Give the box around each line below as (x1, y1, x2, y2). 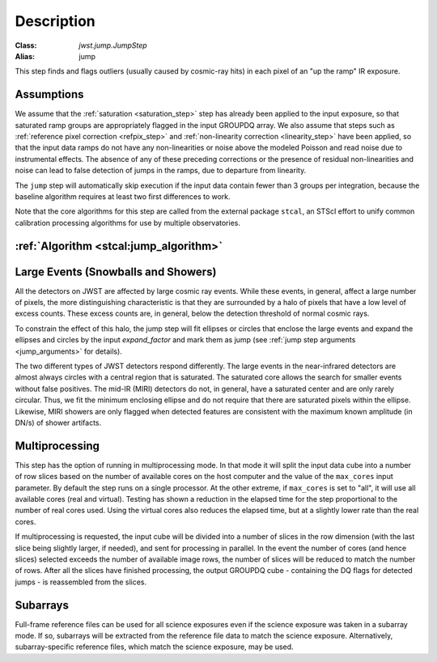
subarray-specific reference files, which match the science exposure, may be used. (15, 642, 295, 651)
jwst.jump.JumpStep (78, 40, 147, 50)
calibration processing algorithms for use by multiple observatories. (15, 218, 240, 227)
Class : (15, 40, 37, 50)
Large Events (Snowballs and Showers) (15, 265, 217, 278)
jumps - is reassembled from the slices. (15, 577, 147, 587)
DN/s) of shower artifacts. (15, 418, 102, 427)
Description (15, 12, 96, 30)
